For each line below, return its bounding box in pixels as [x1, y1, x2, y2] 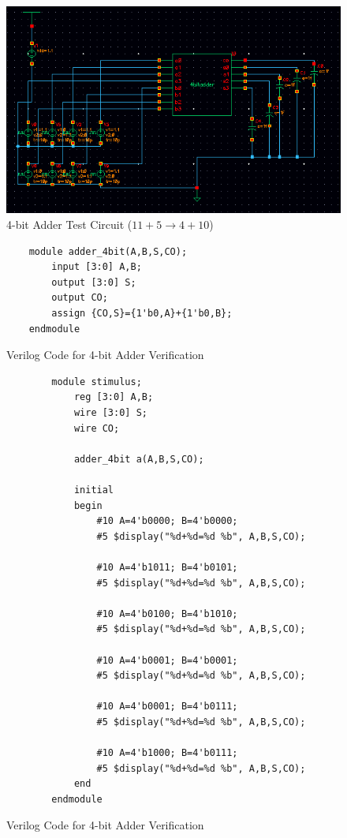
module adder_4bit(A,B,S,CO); [28, 245, 188, 257]
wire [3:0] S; [73, 407, 147, 418]
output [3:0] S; [51, 276, 136, 288]
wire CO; [73, 422, 120, 434]
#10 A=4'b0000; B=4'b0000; [96, 515, 238, 527]
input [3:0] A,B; [51, 261, 142, 273]
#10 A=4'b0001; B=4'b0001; [96, 654, 238, 666]
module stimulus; [51, 376, 142, 387]
